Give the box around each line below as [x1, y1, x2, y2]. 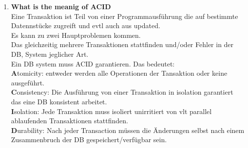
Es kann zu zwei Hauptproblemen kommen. [11, 30, 141, 40]
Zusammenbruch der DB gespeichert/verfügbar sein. [11, 134, 167, 145]
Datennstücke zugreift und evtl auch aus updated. [11, 20, 160, 31]
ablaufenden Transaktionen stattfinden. [11, 115, 128, 126]
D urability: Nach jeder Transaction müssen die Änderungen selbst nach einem [11, 125, 245, 135]
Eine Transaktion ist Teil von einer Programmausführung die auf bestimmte [11, 11, 238, 21]
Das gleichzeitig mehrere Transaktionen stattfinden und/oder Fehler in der [11, 39, 234, 49]
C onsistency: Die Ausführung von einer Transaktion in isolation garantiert [11, 87, 233, 97]
